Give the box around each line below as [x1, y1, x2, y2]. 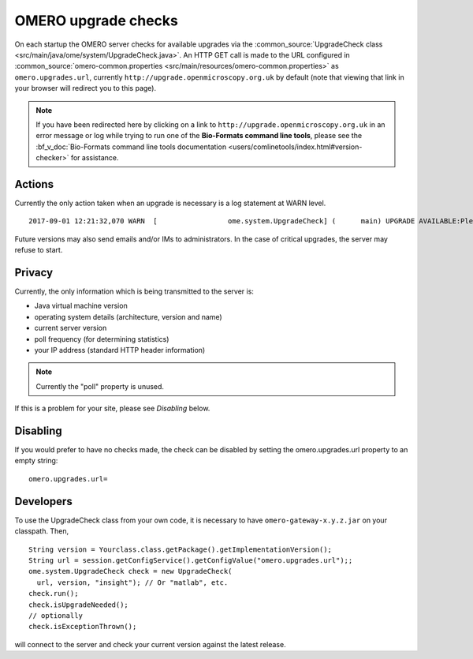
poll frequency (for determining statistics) [34, 334, 169, 343]
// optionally [28, 611, 83, 620]
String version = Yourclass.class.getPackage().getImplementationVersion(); [28, 545, 333, 554]
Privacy [14, 265, 54, 279]
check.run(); [28, 589, 79, 598]
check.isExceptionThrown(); [28, 622, 137, 631]
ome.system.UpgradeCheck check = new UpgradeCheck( [28, 567, 233, 576]
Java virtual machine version [34, 301, 128, 311]
